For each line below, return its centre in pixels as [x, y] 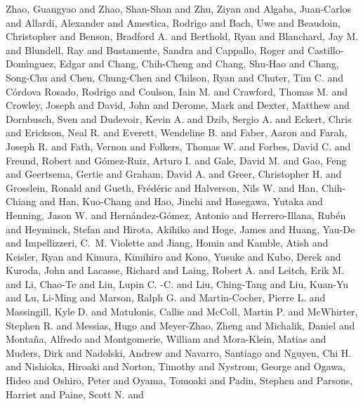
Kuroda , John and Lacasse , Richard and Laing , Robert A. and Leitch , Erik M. [175, 270]
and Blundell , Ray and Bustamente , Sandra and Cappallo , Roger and [155, 50]
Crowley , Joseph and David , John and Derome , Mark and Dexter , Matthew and [178, 105]
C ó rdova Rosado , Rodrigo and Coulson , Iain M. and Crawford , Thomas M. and [177, 91]
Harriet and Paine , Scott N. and [75, 394]
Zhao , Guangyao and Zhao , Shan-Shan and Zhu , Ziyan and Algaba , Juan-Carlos [179, 8]
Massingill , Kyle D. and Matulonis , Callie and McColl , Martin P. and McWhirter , [182, 312]
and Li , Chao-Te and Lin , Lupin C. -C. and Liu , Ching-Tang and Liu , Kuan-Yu [177, 283]
